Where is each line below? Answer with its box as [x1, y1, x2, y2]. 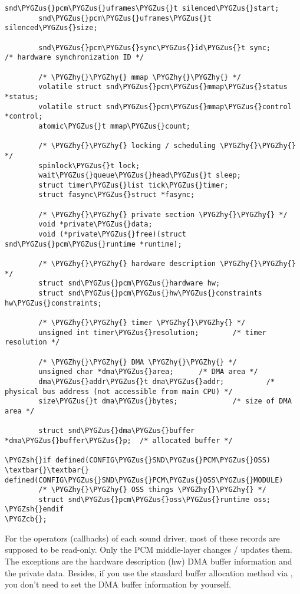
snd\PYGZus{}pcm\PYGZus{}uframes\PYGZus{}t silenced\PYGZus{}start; [5, 4, 279, 12]
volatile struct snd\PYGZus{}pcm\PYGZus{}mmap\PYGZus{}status [38, 83, 288, 91]
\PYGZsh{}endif [5, 505, 64, 514]
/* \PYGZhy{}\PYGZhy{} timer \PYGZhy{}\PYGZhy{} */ [38, 319, 246, 327]
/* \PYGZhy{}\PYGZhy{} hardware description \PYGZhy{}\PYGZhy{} [38, 260, 296, 268]
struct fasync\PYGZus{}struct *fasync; [38, 191, 195, 199]
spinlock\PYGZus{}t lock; [38, 161, 140, 170]
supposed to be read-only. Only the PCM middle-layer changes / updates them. [5, 543, 292, 556]
